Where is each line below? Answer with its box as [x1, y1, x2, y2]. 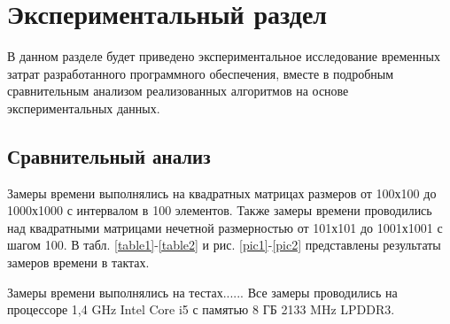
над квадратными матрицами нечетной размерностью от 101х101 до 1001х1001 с [7, 218, 443, 236]
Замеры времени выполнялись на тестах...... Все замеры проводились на [7, 282, 398, 301]
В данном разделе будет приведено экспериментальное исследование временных [7, 47, 440, 66]
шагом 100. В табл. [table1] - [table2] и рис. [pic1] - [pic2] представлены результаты [7, 235, 441, 254]
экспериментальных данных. [7, 98, 160, 117]
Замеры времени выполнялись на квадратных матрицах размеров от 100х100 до [7, 183, 437, 202]
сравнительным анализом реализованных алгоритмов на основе [7, 81, 349, 100]
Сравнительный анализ [7, 142, 211, 169]
